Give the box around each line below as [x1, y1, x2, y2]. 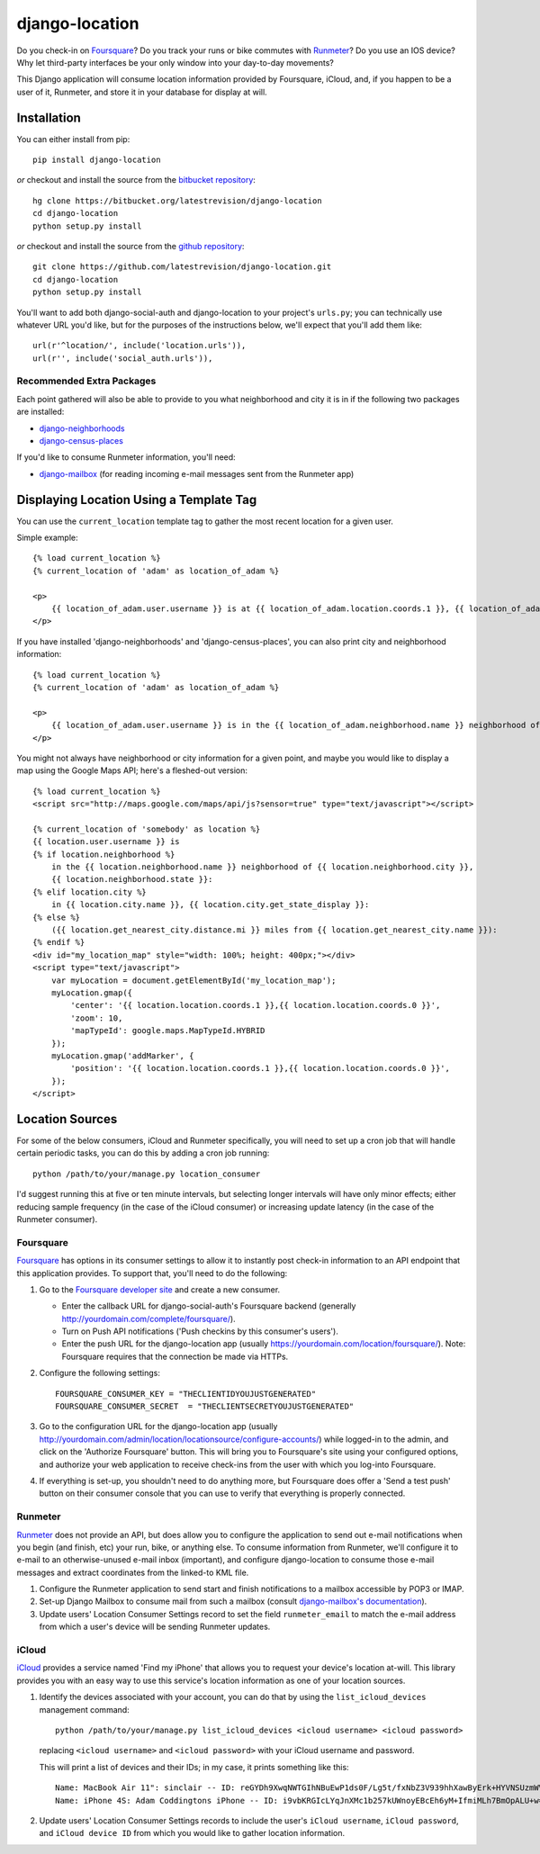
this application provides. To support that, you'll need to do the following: [16, 1267, 288, 1278]
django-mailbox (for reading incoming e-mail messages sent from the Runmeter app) [39, 468, 355, 479]
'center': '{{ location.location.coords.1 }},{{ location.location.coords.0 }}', [70, 1000, 441, 1011]
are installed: [16, 406, 65, 418]
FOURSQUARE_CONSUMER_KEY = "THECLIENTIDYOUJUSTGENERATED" [55, 1389, 317, 1399]
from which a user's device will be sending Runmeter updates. [39, 1621, 271, 1633]
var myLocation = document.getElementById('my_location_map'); [50, 975, 337, 985]
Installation [16, 110, 81, 125]
